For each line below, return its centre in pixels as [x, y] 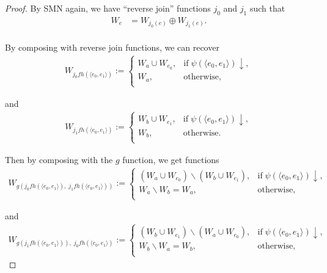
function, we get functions [171, 159]
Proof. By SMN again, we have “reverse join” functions [108, 8]
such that [267, 8]
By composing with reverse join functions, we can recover [112, 47]
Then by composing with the [59, 159]
